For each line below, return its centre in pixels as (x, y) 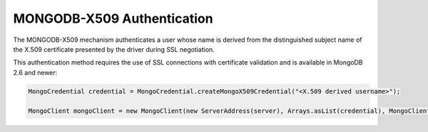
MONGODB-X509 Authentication (113, 18)
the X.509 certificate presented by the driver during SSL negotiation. (114, 49)
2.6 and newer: (35, 72)
